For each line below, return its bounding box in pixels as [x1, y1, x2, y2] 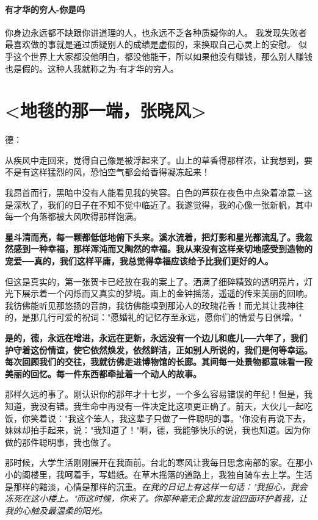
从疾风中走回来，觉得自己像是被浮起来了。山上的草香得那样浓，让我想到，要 [5, 153, 313, 166]
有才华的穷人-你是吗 [5, 2, 85, 15]
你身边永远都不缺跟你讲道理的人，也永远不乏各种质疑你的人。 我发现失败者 [5, 26, 307, 38]
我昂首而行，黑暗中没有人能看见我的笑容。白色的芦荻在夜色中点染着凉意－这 [5, 186, 313, 199]
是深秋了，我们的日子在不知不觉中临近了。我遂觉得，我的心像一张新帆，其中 [5, 198, 313, 211]
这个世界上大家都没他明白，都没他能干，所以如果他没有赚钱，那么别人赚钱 [13, 49, 313, 62]
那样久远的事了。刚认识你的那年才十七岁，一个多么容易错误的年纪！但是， [5, 388, 304, 400]
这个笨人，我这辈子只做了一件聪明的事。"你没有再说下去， [76, 411, 311, 424]
